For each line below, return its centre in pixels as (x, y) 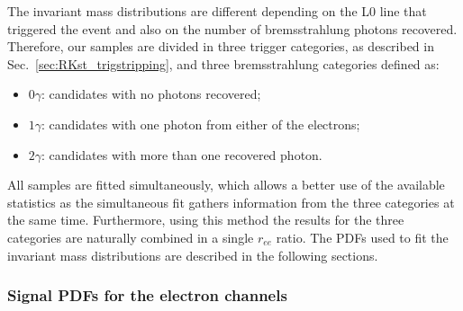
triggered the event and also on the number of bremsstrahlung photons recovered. (232, 28)
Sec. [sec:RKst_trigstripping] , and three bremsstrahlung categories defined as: (223, 63)
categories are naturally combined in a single (131, 237)
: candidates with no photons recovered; (151, 94)
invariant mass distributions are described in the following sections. (193, 255)
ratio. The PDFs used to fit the (362, 237)
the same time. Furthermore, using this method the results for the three (206, 220)
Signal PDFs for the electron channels (147, 295)
